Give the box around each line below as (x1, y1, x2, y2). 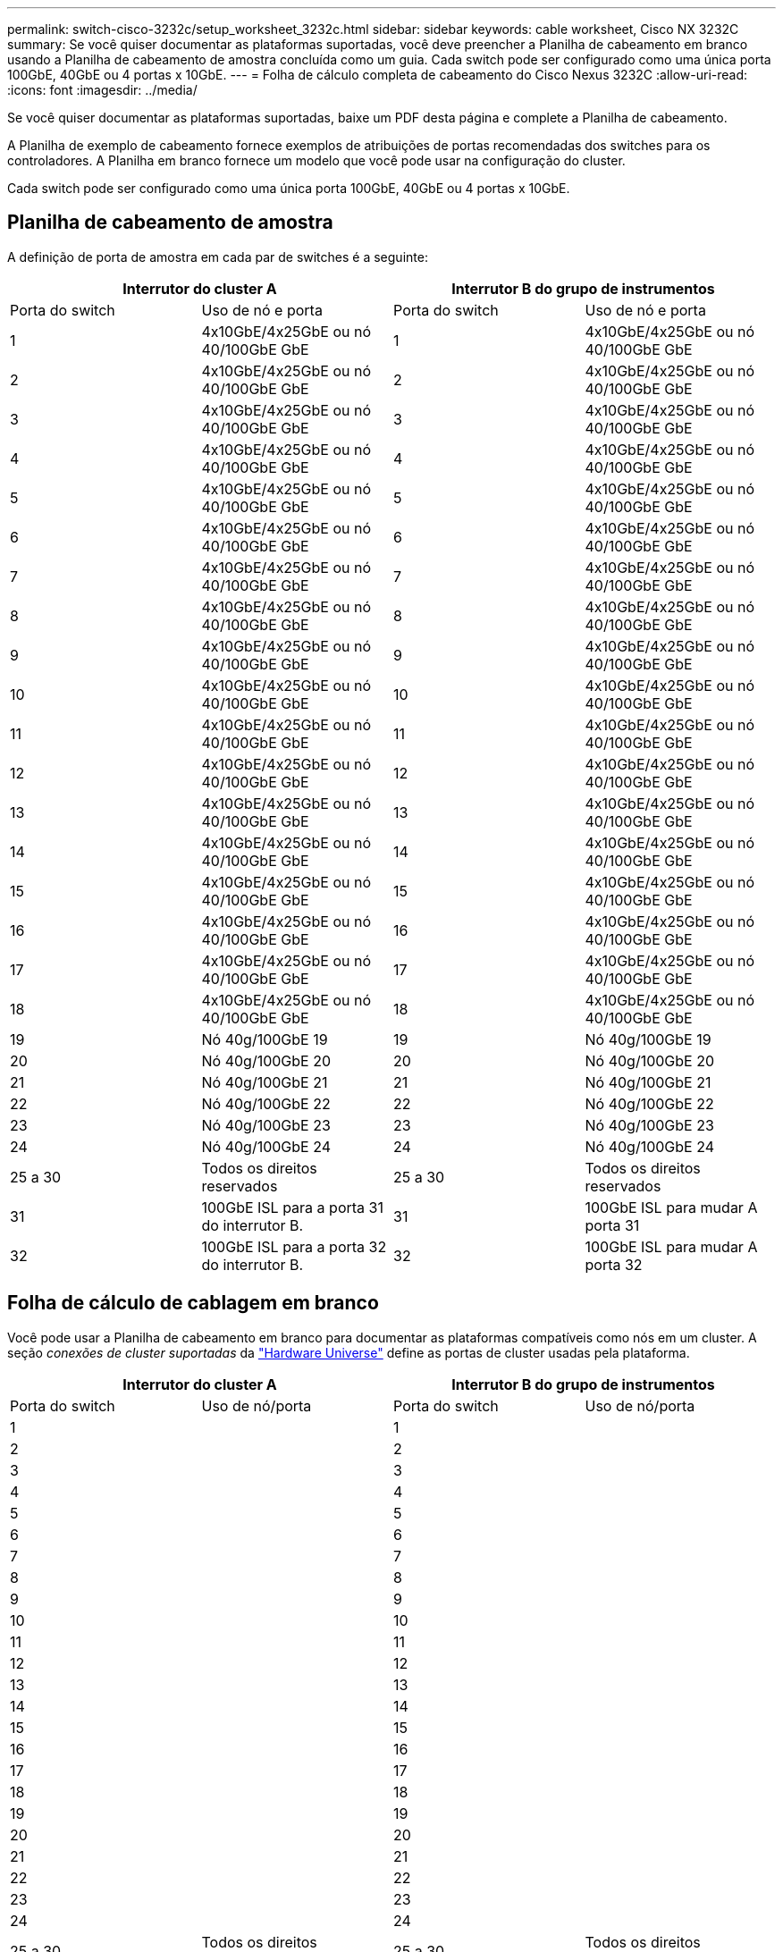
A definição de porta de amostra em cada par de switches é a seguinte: (7, 248, 428, 265)
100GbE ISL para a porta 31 (201, 1198, 383, 1216)
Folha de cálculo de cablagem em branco (7, 1292, 379, 1315)
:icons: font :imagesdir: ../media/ (7, 82, 198, 97)
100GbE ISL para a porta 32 (201, 1237, 387, 1256)
